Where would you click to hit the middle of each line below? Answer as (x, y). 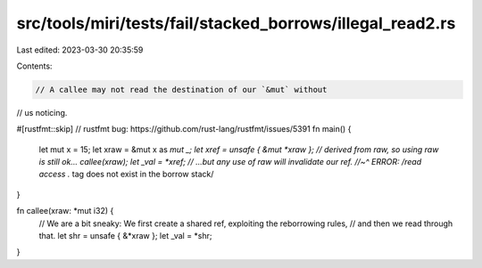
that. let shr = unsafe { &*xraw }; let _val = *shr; (126, 236)
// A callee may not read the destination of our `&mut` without (181, 89)
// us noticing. (42, 112)
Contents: (34, 66)
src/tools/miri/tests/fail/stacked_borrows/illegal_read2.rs (236, 23)
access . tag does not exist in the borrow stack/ (126, 175)
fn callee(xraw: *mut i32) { (65, 211)
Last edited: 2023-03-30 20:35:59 (80, 50)
